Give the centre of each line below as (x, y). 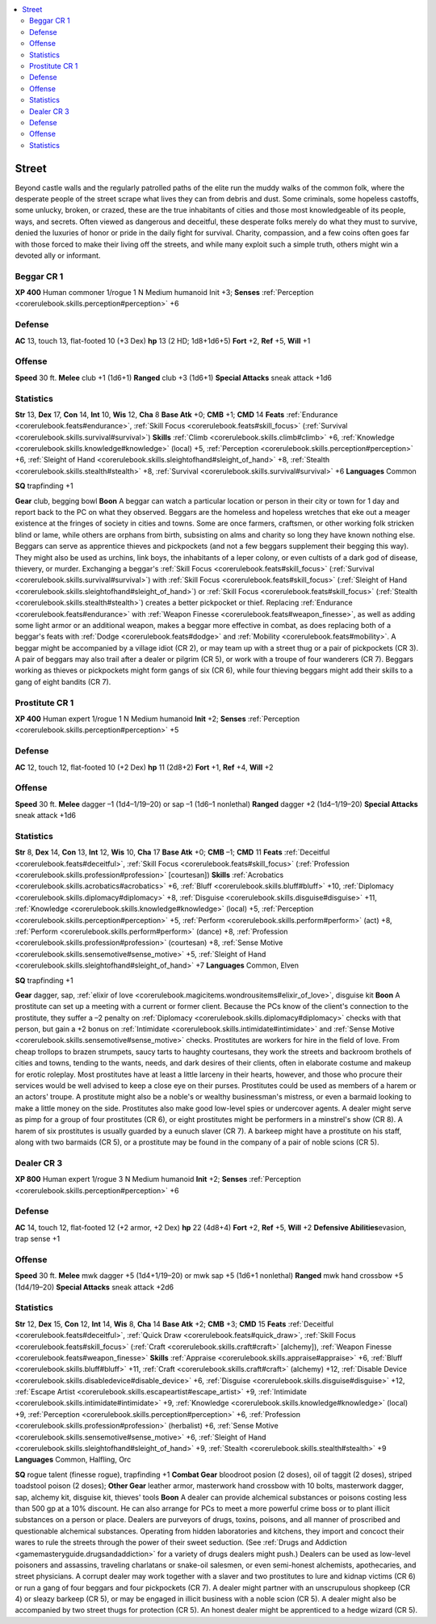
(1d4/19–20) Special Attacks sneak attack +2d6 (94, 1287)
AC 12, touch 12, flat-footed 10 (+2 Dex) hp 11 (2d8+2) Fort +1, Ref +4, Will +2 (144, 767)
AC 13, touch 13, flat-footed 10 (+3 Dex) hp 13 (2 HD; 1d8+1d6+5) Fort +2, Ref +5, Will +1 (163, 340)
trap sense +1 (38, 1239)
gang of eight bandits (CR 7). (63, 681)
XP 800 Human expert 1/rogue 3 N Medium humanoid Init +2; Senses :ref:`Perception (158, 1179)
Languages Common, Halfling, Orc (73, 1460)
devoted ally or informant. (58, 255)
